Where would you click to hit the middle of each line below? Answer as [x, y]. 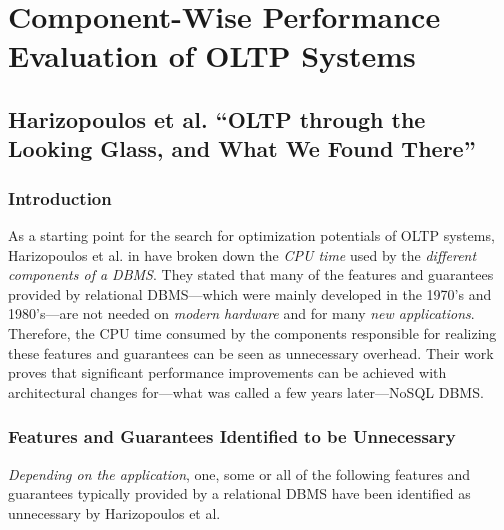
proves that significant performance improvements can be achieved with [227, 372]
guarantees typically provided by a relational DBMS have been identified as [239, 493]
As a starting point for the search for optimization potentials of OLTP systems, [251, 234]
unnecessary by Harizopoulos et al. [114, 512]
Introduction [60, 197]
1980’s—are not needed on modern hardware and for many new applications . [241, 313]
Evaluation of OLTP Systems [212, 55]
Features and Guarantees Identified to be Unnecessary [232, 436]
